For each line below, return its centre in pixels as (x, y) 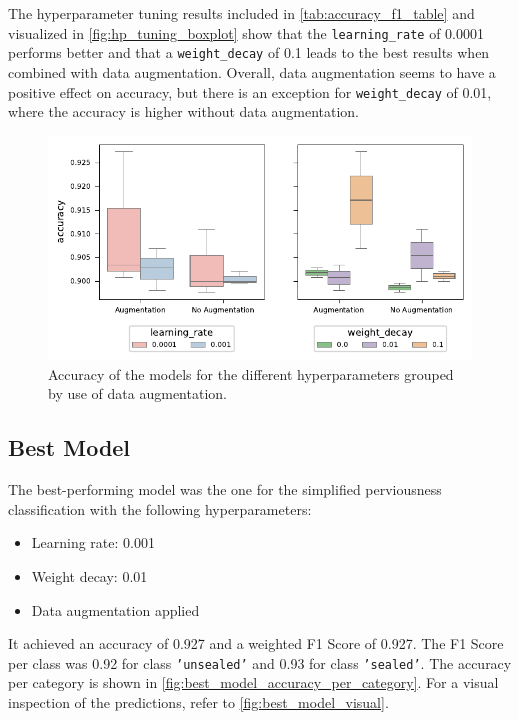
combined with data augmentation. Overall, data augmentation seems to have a (252, 71)
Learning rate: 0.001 (93, 542)
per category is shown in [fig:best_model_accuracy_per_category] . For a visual (253, 682)
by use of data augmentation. (137, 393)
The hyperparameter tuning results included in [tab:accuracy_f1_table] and (241, 13)
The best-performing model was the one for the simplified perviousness (225, 489)
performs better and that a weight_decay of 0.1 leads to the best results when (249, 52)
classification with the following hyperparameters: (160, 508)
